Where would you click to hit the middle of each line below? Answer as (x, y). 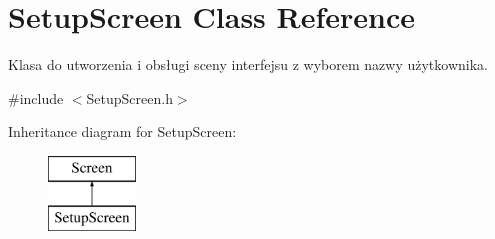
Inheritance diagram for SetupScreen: (122, 131)
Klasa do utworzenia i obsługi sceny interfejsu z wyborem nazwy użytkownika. (248, 64)
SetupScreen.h (129, 97)
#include (36, 97)
